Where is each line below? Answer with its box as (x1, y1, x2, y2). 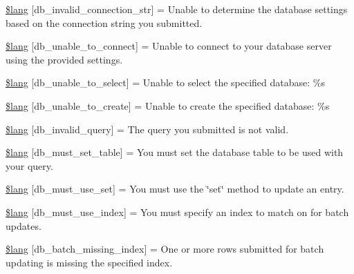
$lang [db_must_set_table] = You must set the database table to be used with (6, 145, 344, 159)
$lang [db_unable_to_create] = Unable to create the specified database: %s (6, 98, 330, 112)
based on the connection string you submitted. (6, 15, 203, 30)
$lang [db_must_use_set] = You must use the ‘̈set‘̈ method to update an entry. (6, 182, 344, 196)
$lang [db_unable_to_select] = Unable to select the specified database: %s (6, 75, 325, 90)
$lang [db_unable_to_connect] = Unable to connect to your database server (6, 39, 332, 53)
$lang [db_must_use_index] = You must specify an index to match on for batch (6, 204, 349, 219)
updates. (6, 218, 41, 233)
